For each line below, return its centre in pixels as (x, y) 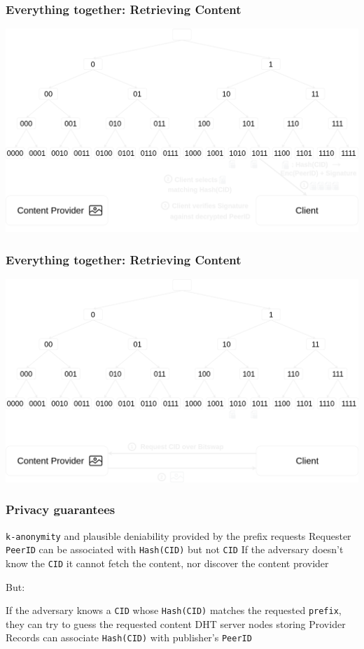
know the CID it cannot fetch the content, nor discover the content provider (167, 563)
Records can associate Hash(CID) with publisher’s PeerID (129, 637)
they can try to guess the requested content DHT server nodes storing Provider (176, 623)
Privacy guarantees (61, 509)
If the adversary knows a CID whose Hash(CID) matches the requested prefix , (174, 610)
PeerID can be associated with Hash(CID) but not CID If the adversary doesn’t (175, 549)
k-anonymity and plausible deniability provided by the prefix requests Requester (178, 535)
